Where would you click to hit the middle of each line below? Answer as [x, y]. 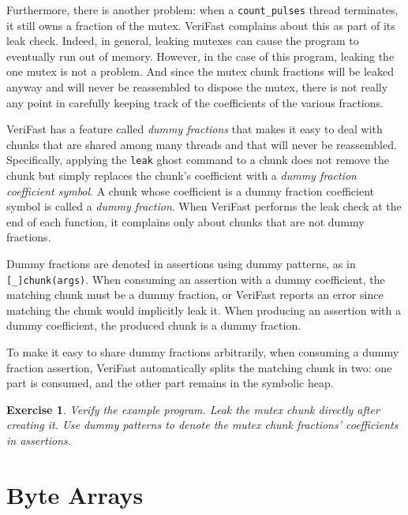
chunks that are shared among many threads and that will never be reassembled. [202, 144]
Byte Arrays [75, 494]
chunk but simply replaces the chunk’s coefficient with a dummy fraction [182, 175]
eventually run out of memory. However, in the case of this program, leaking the [200, 56]
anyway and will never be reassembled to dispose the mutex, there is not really [197, 87]
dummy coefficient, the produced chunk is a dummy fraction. [154, 325]
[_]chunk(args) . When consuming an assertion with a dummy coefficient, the [196, 279]
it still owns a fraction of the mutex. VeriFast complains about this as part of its [201, 25]
